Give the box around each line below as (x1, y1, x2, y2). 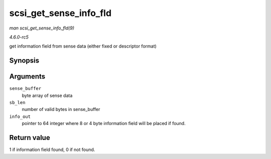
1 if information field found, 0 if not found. (9, 146, 95, 152)
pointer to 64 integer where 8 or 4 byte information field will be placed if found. (22, 120, 186, 126)
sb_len (9, 100, 26, 105)
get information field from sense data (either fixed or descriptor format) (9, 43, 157, 49)
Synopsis (9, 56, 40, 65)
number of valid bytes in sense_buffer (22, 106, 100, 112)
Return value (9, 133, 50, 142)
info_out (9, 113, 31, 119)
